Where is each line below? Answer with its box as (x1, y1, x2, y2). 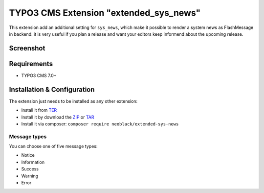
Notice (21, 152, 35, 158)
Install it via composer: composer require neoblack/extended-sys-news (21, 121, 179, 127)
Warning (21, 173, 39, 179)
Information (21, 159, 45, 165)
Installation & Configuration (9, 85, 95, 94)
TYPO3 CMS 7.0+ (21, 72, 57, 78)
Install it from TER (21, 107, 57, 113)
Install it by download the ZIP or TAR (21, 114, 94, 120)
